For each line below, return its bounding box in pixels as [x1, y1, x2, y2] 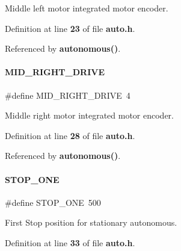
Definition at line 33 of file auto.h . [5, 236, 135, 249]
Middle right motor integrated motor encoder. [5, 109, 174, 122]
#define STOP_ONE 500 [5, 196, 101, 208]
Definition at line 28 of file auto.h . [5, 129, 135, 141]
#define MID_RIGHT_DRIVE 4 [5, 88, 130, 101]
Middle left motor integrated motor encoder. [5, 2, 168, 14]
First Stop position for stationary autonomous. [5, 216, 177, 229]
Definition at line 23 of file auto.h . [5, 22, 135, 34]
